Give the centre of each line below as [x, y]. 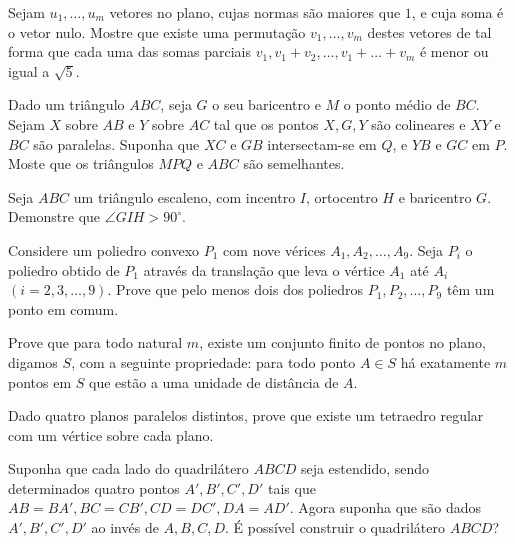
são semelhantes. [294, 163]
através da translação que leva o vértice [264, 269]
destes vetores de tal [429, 31]
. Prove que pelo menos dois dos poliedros [235, 289]
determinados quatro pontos [94, 487]
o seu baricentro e [266, 104]
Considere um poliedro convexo [104, 249]
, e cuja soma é [457, 12]
